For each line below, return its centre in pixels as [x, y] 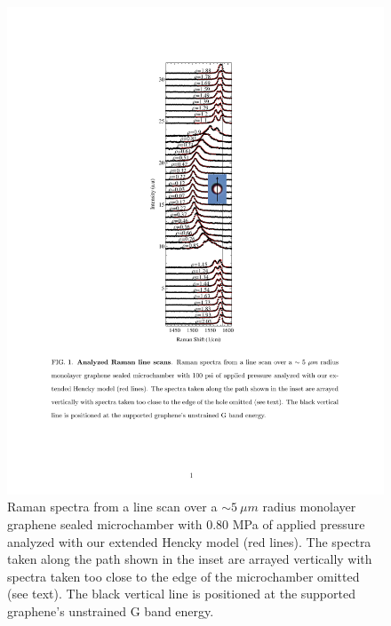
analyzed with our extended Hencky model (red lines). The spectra [189, 541]
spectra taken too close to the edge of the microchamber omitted [184, 576]
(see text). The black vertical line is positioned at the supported [181, 594]
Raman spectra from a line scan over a [112, 507]
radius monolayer [309, 507]
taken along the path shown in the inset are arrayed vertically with [190, 559]
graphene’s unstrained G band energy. [111, 611]
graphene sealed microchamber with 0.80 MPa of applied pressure [186, 524]
